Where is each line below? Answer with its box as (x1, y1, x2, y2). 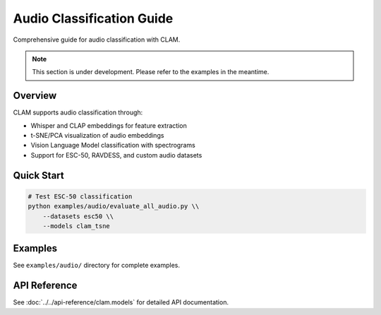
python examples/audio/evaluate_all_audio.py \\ (28, 202, 200, 210)
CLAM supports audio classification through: (13, 108, 143, 117)
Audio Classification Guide (13, 11, 174, 26)
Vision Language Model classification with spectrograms (30, 141, 195, 150)
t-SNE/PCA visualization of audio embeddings (30, 131, 164, 140)
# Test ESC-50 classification (28, 192, 133, 201)
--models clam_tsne (42, 222, 111, 230)
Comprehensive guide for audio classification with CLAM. (13, 35, 181, 44)
